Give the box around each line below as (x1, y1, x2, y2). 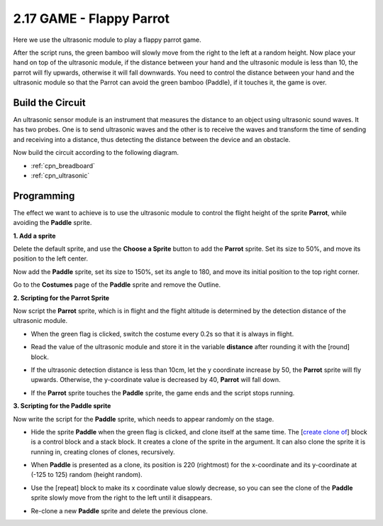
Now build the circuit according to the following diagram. (13, 148, 179, 157)
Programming (13, 190, 75, 202)
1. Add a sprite (13, 231, 56, 240)
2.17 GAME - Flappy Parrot (13, 11, 170, 26)
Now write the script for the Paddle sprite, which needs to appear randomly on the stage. (13, 415, 274, 423)
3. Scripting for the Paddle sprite (13, 402, 111, 410)
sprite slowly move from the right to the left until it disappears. (30, 493, 213, 502)
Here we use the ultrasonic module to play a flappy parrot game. (13, 35, 201, 44)
